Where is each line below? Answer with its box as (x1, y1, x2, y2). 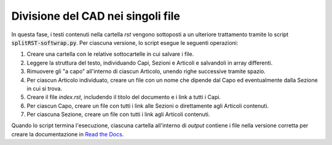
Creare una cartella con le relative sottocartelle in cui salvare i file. (26, 50, 194, 58)
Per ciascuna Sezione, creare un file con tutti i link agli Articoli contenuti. (26, 111, 210, 118)
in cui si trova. (26, 85, 63, 92)
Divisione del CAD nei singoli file (11, 9, 181, 23)
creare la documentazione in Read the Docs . (11, 130, 124, 138)
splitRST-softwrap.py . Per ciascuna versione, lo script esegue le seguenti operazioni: (11, 39, 239, 46)
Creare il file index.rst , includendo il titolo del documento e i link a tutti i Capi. (26, 93, 221, 101)
